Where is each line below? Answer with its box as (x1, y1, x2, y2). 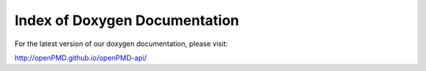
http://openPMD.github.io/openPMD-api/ (14, 53, 148, 62)
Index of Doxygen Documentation (14, 12, 240, 29)
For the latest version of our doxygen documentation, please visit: (14, 39, 229, 48)
